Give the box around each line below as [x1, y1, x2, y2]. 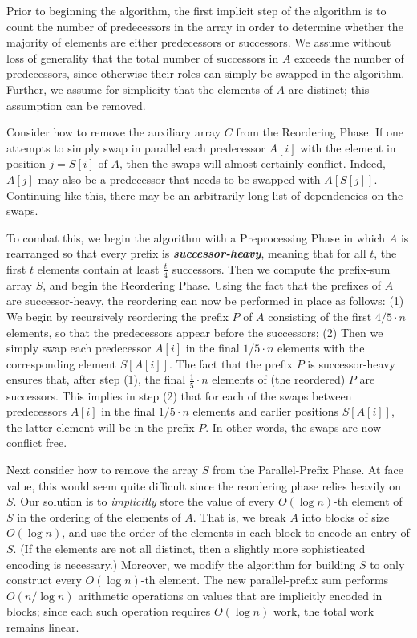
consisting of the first [268, 307, 372, 324]
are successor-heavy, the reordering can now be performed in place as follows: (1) [6, 292, 404, 309]
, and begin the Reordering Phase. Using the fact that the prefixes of [43, 276, 382, 293]
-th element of [334, 493, 403, 510]
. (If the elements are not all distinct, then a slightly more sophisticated [13, 539, 366, 556]
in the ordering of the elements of [17, 508, 181, 525]
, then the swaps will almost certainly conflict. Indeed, [119, 155, 386, 172]
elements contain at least [37, 260, 160, 277]
